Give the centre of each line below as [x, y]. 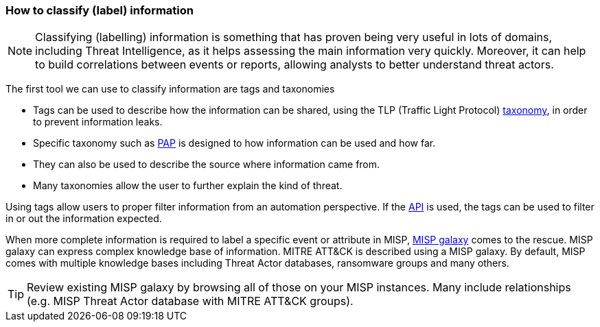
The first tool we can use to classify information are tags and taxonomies [170, 89]
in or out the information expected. [84, 219]
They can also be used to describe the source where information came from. [207, 165]
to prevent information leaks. [98, 122]
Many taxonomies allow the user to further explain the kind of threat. [188, 186]
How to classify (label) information [100, 10]
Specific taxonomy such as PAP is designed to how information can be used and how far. [234, 143]
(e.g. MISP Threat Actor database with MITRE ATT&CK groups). [190, 301]
